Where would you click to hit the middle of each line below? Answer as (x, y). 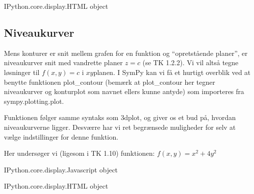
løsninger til (22, 72)
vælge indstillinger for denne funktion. (61, 136)
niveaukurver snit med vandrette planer (63, 62)
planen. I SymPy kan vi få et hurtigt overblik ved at (172, 72)
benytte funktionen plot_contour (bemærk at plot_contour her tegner (110, 82)
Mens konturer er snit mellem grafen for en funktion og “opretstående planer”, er (126, 53)
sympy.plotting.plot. (34, 101)
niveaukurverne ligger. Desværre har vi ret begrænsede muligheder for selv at (120, 127)
